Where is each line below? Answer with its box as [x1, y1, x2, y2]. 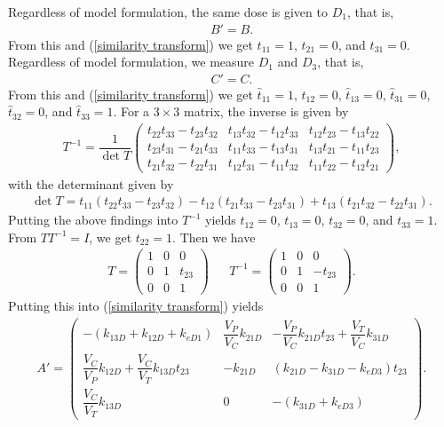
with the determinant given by [8, 174, 174, 193]
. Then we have [172, 227, 256, 246]
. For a [113, 102, 150, 121]
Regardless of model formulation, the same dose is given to [8, 3, 328, 20]
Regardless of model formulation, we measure [8, 52, 255, 71]
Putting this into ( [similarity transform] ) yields [8, 297, 264, 315]
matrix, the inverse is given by [183, 102, 349, 121]
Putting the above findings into [8, 210, 178, 229]
